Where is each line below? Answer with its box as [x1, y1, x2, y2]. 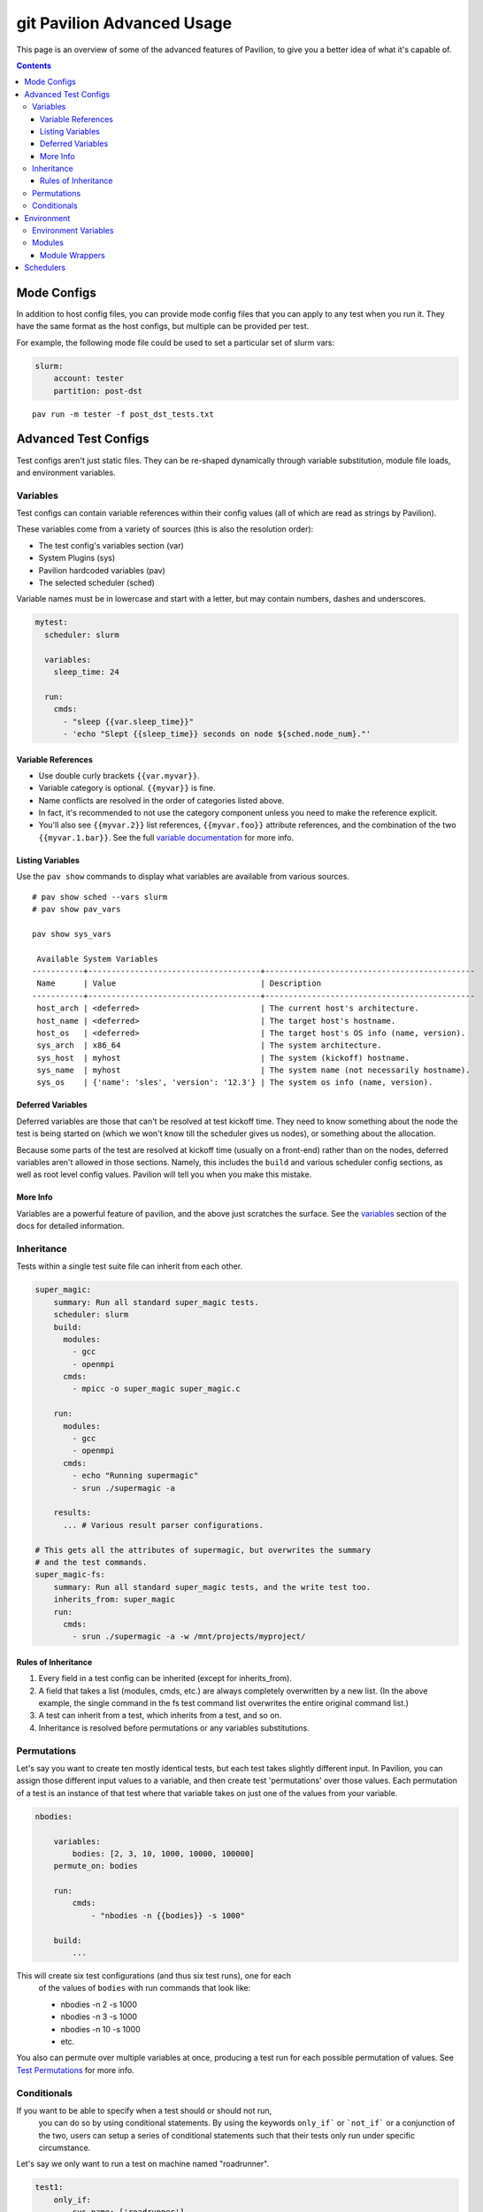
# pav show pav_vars [32, 904, 121, 915]
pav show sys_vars [32, 929, 112, 939]
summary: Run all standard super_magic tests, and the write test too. [53, 1582, 372, 1592]
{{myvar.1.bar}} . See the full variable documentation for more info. [38, 832, 295, 842]
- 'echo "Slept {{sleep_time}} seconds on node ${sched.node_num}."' [63, 728, 372, 739]
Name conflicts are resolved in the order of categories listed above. [38, 795, 285, 805]
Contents [16, 60, 52, 71]
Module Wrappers [40, 250, 105, 260]
